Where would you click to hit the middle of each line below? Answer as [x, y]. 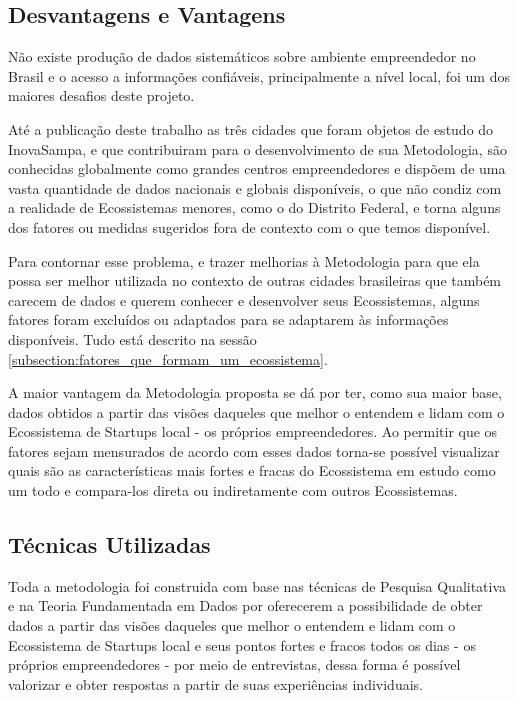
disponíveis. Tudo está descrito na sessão [132, 338]
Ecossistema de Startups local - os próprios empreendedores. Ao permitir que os [253, 431]
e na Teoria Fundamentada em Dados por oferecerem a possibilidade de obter [245, 605]
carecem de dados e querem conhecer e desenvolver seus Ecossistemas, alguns [244, 299]
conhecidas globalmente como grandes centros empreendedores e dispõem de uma [257, 168]
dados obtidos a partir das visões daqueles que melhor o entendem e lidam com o [256, 411]
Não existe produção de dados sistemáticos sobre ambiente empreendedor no [242, 56]
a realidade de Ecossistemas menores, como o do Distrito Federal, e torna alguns [254, 207]
